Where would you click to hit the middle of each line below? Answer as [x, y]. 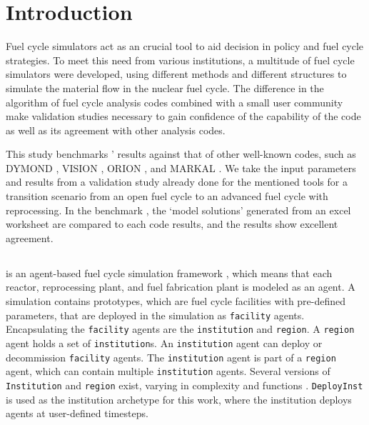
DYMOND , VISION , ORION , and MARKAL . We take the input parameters [181, 167]
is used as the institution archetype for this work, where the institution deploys [179, 399]
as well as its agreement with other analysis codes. [116, 130]
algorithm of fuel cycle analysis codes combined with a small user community [175, 102]
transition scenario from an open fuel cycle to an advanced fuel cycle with [167, 196]
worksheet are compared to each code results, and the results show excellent [172, 224]
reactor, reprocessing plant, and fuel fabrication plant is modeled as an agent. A [181, 287]
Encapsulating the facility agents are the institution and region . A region [180, 329]
